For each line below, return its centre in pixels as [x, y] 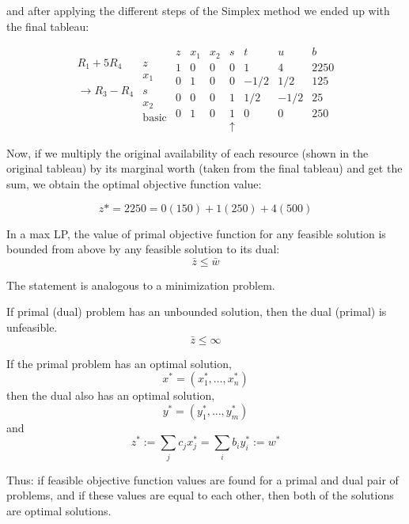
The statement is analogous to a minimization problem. [141, 285]
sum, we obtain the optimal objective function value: [134, 184]
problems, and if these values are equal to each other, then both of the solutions [200, 495]
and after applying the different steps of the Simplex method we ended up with [198, 10]
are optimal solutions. [59, 510]
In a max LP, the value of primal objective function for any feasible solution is [196, 233]
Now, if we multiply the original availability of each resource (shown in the [187, 152]
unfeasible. [32, 327]
